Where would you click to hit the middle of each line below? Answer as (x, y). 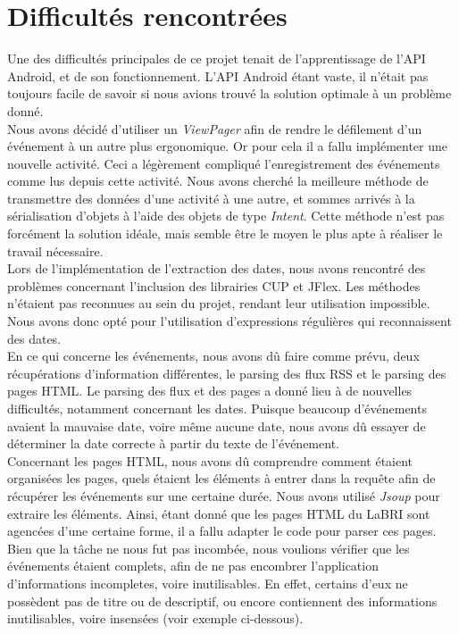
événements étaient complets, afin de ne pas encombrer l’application (193, 566)
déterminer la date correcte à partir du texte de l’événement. (173, 443)
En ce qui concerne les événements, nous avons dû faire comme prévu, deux (213, 356)
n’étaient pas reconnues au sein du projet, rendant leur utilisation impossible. (219, 303)
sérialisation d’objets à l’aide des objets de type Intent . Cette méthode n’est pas (226, 216)
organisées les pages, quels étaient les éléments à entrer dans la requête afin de (221, 478)
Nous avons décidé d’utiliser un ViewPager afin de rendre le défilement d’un (215, 128)
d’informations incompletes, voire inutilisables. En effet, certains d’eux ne (208, 583)
